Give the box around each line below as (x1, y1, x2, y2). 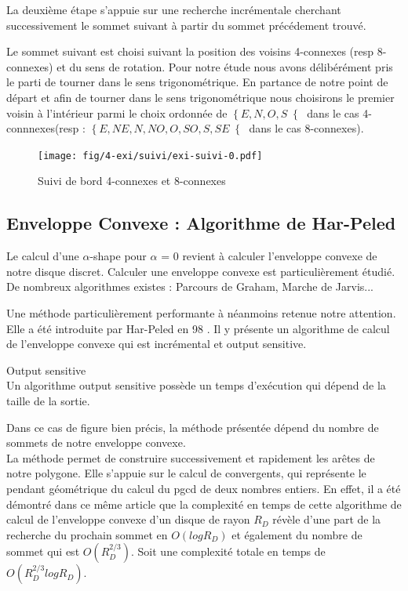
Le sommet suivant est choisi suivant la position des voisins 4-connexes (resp (6, 43, 374, 60)
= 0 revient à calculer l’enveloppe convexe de (161, 248, 377, 264)
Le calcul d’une (6, 248, 79, 264)
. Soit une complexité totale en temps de (131, 543, 326, 560)
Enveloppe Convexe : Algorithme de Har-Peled (6, 211, 396, 235)
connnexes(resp (6, 120, 79, 136)
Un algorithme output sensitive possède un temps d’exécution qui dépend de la (6, 377, 386, 393)
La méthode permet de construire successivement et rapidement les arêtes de (6, 449, 375, 466)
